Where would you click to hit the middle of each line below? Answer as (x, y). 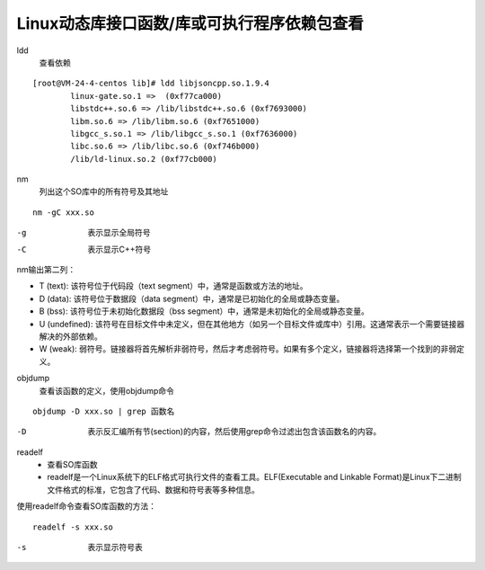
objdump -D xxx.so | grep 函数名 (104, 411)
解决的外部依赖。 (71, 336)
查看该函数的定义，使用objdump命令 (107, 390)
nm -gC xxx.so (63, 212)
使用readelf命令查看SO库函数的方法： (87, 506)
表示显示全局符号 (119, 233)
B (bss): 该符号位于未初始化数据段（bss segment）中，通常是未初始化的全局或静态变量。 (204, 311)
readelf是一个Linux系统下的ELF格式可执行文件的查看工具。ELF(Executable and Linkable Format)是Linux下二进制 (254, 477)
